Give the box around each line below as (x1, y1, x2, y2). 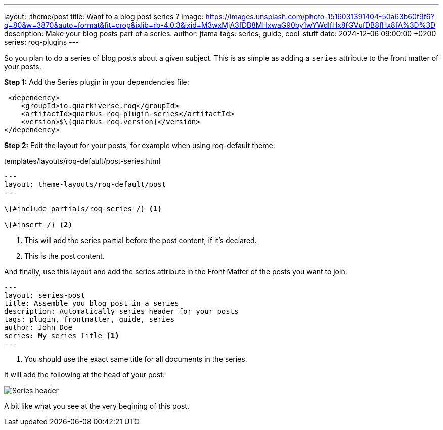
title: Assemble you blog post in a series (4, 299, 179, 307)
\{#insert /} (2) (4, 221, 72, 229)
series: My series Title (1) (4, 331, 119, 340)
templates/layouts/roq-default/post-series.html (4, 157, 160, 165)
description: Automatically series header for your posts (4, 307, 239, 315)
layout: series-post (4, 291, 85, 299)
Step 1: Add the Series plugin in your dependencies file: (4, 78, 189, 86)
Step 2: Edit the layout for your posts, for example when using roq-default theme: (4, 141, 275, 150)
